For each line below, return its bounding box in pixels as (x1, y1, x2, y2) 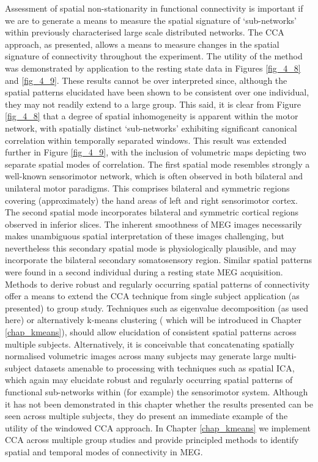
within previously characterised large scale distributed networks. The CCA (5, 26, 284, 39)
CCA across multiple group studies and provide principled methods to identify (5, 433, 299, 446)
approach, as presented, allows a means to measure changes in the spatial (5, 37, 279, 50)
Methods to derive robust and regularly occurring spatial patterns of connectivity (5, 277, 310, 290)
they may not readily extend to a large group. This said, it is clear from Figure (5, 97, 301, 110)
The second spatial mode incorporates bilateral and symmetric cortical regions (5, 206, 299, 218)
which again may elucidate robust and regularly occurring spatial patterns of (5, 373, 293, 386)
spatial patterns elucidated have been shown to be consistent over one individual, (5, 86, 309, 99)
